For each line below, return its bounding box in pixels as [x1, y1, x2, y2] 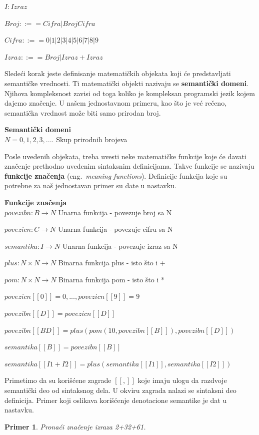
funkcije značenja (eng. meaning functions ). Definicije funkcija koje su [4, 170, 227, 181]
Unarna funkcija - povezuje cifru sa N [57, 224, 173, 234]
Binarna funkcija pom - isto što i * [58, 274, 165, 284]
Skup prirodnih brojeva [56, 134, 127, 144]
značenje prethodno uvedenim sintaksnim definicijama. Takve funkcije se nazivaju [4, 161, 254, 171]
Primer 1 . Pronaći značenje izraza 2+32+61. [4, 421, 146, 431]
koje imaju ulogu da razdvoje [137, 375, 227, 385]
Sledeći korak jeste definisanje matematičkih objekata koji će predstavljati [4, 68, 231, 79]
